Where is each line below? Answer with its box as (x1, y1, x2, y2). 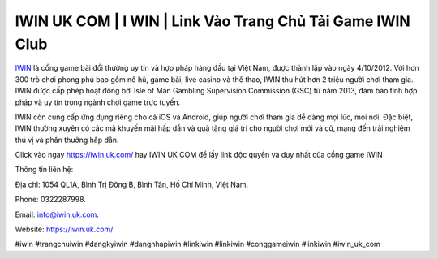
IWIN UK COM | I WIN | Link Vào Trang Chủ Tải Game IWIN (15, 12, 411, 30)
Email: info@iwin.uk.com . (15, 209, 99, 219)
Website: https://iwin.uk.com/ (15, 224, 114, 235)
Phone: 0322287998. (15, 195, 87, 205)
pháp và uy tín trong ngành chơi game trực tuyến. (15, 97, 181, 107)
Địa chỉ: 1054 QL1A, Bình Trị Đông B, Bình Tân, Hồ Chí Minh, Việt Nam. (15, 179, 249, 189)
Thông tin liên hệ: (15, 165, 74, 175)
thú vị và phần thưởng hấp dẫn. (15, 135, 119, 145)
